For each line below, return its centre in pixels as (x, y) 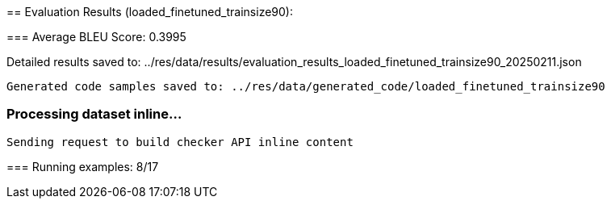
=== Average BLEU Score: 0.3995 (96, 37)
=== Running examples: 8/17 (83, 166)
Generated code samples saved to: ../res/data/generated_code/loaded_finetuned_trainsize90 (306, 86)
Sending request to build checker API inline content (180, 142)
